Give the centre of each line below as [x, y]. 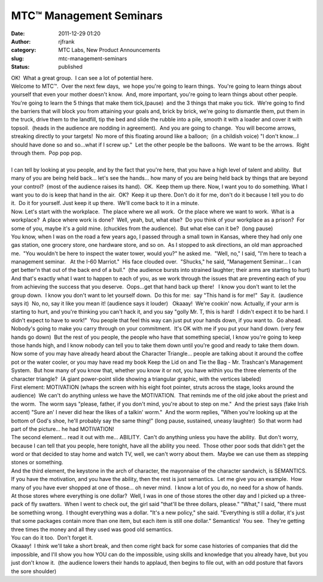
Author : [21, 41]
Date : [18, 33]
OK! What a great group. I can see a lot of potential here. [82, 78]
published [71, 67]
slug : [17, 58]
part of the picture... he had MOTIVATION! [63, 429]
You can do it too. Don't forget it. [52, 537]
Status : [20, 67]
